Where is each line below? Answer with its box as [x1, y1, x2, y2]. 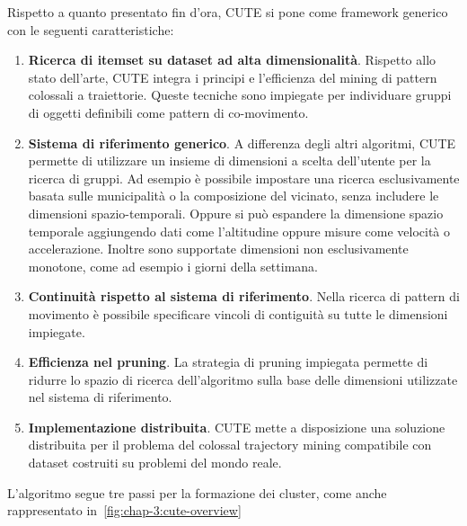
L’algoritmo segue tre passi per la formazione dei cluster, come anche [7, 483, 387, 502]
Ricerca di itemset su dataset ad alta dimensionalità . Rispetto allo [28, 50, 436, 69]
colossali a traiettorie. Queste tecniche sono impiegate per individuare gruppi [28, 85, 452, 104]
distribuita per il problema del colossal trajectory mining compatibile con [28, 435, 432, 454]
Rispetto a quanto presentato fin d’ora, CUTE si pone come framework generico [7, 3, 448, 21]
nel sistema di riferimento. [28, 388, 172, 406]
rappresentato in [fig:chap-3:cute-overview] [7, 501, 242, 520]
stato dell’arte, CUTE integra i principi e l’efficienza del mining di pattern [28, 67, 437, 86]
